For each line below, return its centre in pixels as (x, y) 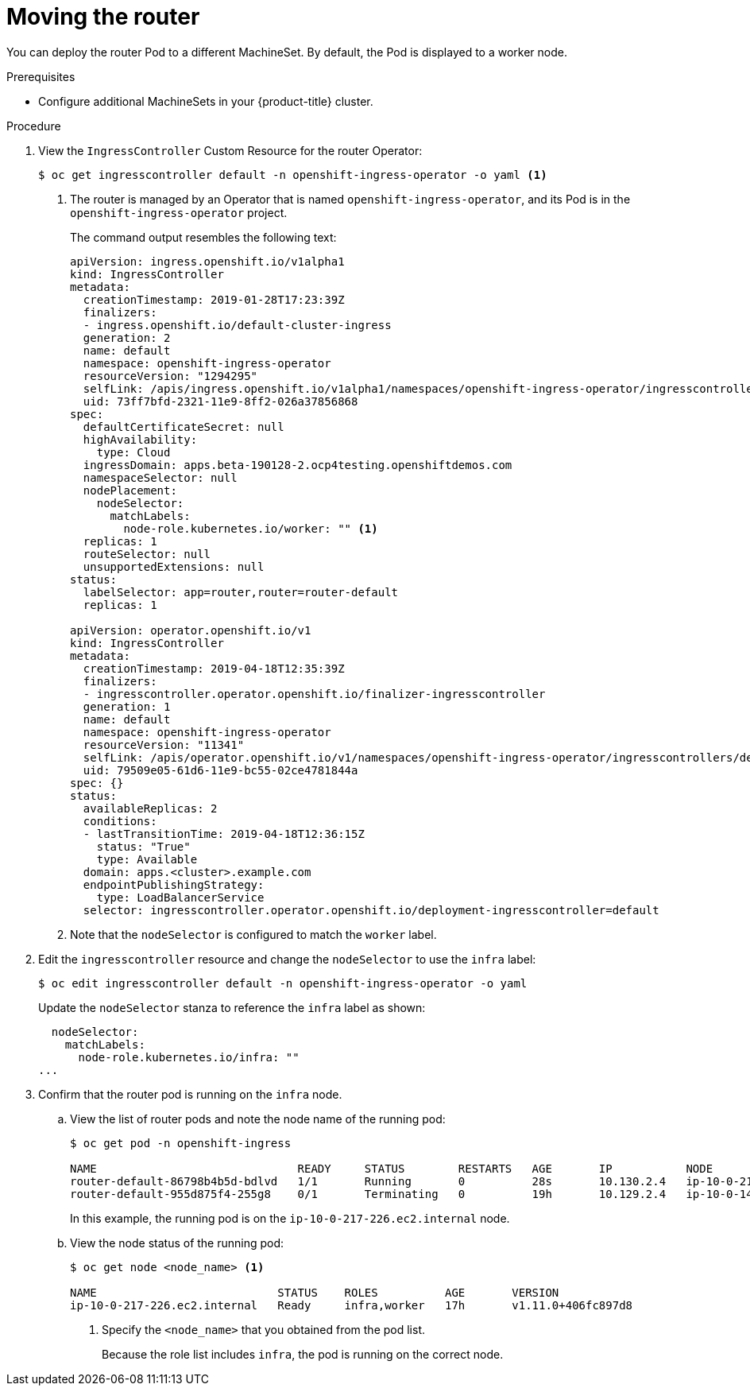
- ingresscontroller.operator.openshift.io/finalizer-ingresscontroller (314, 694)
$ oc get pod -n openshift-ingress (181, 1143)
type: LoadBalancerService (180, 897)
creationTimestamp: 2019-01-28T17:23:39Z (214, 299)
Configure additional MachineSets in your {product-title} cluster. (206, 101)
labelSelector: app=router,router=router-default (241, 592)
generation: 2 (127, 337)
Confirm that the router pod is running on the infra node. (190, 1094)
